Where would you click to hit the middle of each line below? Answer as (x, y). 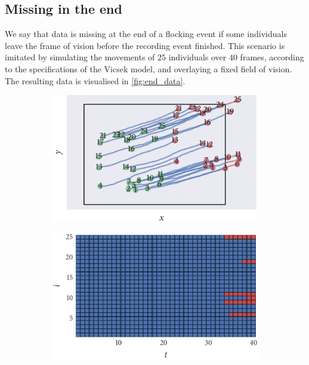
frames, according (272, 57)
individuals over (197, 57)
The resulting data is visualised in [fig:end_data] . (95, 80)
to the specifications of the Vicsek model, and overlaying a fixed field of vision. (149, 68)
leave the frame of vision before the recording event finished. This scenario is (145, 45)
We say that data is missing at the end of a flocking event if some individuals (146, 34)
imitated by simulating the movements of (80, 57)
